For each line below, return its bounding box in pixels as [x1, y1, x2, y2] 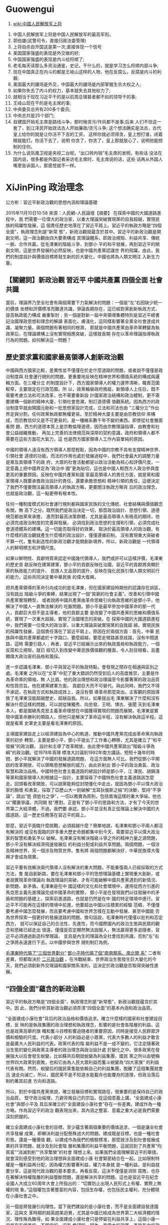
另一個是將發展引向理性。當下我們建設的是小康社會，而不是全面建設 [5, 1204, 146, 1210]
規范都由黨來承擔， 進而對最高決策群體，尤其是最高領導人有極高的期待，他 [5, 513, 160, 519]
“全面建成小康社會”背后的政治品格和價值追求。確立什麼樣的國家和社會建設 [5, 1016, 159, 1022]
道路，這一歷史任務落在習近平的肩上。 [9, 812, 89, 818]
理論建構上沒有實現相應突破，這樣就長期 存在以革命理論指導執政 [27, 331, 160, 337]
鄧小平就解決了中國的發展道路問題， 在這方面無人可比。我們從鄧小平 [14, 755, 156, 761]
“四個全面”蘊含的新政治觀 [5, 984, 85, 993]
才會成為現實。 [9, 853, 41, 860]
